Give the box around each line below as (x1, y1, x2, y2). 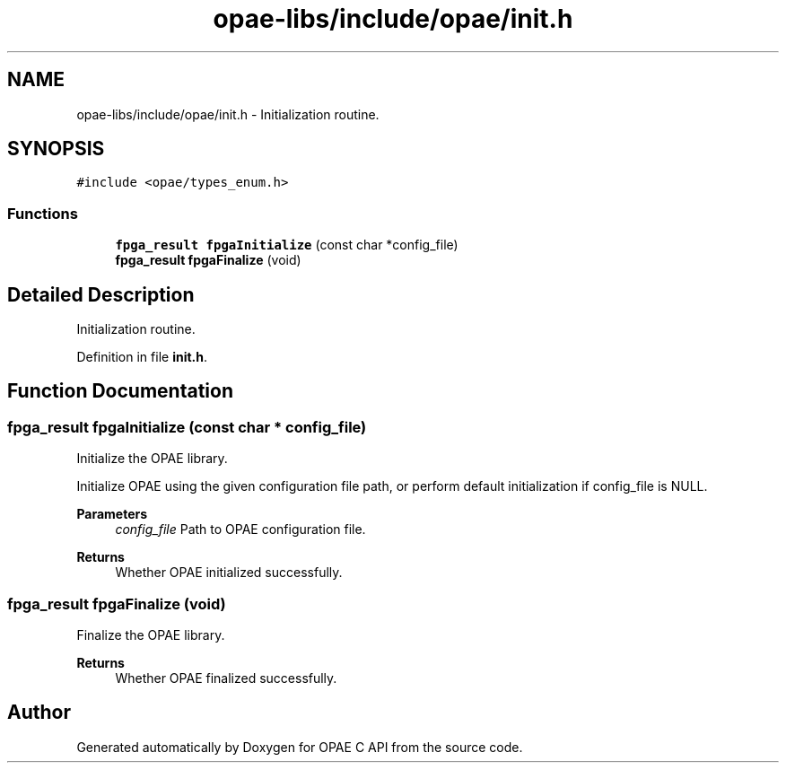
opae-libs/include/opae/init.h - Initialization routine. (76, 106, 380, 122)
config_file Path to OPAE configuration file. (115, 521, 366, 538)
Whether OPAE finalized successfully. (115, 670, 337, 686)
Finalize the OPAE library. (76, 627, 225, 643)
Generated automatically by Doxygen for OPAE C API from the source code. (76, 739, 523, 755)
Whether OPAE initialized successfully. (115, 564, 343, 581)
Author (7, 701, 71, 724)
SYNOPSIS (7, 137, 105, 161)
